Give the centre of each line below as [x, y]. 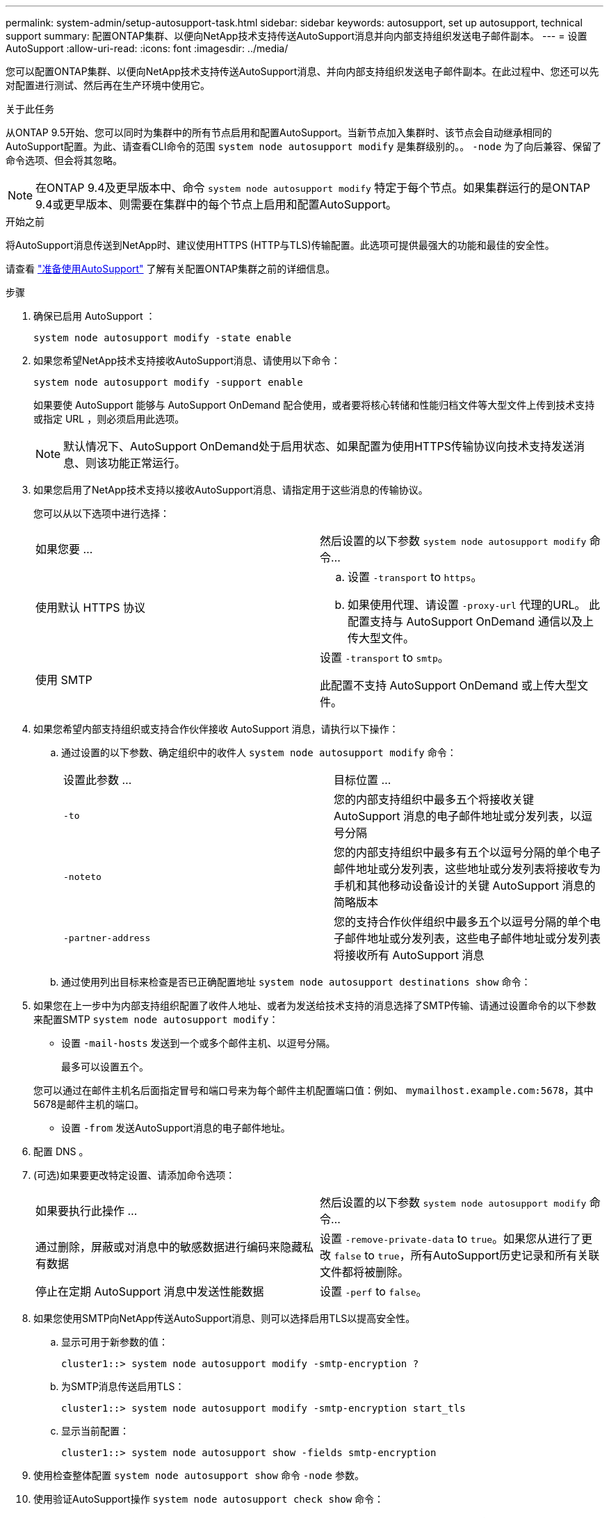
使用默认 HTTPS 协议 [91, 607]
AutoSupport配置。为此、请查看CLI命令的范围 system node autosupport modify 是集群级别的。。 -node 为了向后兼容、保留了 [304, 146]
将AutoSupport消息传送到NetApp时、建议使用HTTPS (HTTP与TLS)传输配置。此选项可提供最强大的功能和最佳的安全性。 [280, 245]
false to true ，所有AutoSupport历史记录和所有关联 [467, 1255]
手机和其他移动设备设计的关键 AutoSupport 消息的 [465, 885]
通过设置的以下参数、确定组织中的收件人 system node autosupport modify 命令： [259, 752]
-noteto [82, 876]
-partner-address [107, 938]
